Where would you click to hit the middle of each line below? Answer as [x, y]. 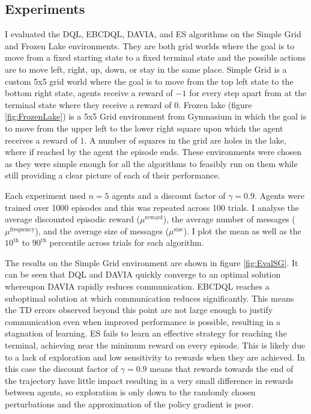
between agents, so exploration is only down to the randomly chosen [130, 392]
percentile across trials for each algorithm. [127, 242]
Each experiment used [45, 195]
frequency [22, 229]
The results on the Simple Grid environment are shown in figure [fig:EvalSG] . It [152, 262]
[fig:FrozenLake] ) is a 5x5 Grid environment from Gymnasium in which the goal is [156, 116]
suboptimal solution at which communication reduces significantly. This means [149, 298]
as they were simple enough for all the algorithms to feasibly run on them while [151, 163]
